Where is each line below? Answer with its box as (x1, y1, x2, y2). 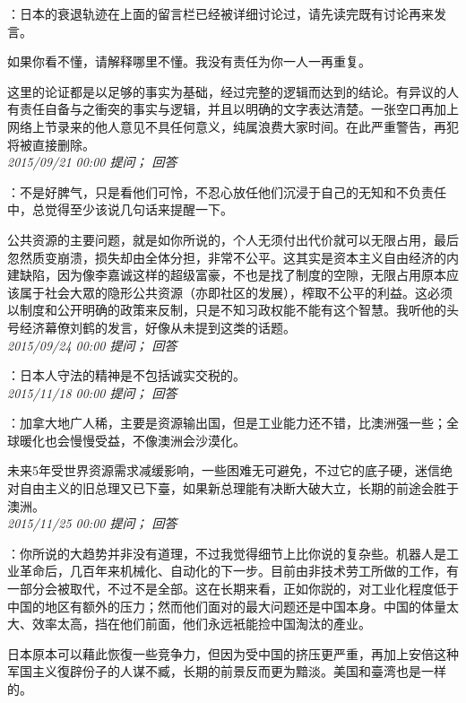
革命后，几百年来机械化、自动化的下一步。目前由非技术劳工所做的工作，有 (19, 561, 459, 580)
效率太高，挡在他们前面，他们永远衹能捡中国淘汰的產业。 (31, 614, 371, 633)
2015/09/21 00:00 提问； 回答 (7, 152, 177, 171)
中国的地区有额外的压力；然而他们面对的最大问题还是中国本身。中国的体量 (7, 596, 446, 615)
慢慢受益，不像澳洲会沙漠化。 (69, 430, 246, 449)
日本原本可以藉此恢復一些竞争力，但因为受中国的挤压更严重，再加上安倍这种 (7, 644, 459, 663)
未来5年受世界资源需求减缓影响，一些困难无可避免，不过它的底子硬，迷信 (7, 461, 440, 480)
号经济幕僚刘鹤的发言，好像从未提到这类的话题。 (7, 317, 296, 336)
